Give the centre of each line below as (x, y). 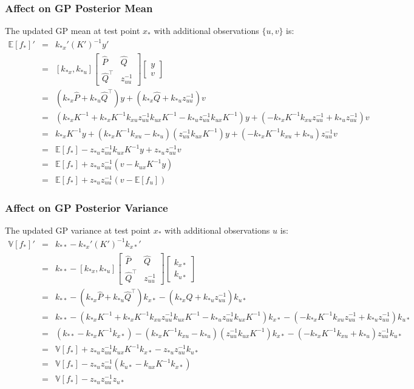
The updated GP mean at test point (73, 31)
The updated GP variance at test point (78, 230)
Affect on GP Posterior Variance (87, 207)
